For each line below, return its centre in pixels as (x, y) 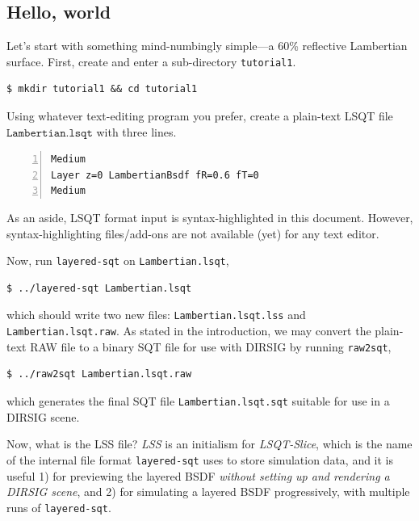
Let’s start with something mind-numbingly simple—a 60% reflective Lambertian (207, 46)
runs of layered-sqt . (59, 507)
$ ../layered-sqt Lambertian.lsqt (99, 288)
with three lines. (136, 131)
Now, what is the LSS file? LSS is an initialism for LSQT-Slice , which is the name (209, 444)
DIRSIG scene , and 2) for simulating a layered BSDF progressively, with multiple (208, 492)
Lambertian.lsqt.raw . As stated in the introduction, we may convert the (189, 331)
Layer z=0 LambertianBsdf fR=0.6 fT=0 (155, 175)
